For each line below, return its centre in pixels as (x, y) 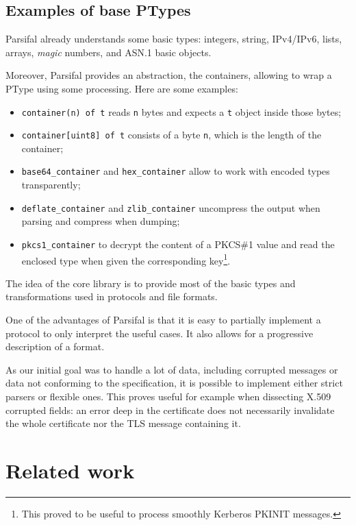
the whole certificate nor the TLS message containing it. (123, 423)
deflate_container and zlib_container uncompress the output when (171, 207)
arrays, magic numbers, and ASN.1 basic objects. (109, 52)
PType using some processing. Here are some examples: (122, 88)
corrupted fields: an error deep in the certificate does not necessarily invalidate (170, 410)
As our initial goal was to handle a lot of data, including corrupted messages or (172, 369)
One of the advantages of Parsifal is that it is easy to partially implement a (163, 320)
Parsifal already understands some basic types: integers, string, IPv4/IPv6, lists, (174, 39)
